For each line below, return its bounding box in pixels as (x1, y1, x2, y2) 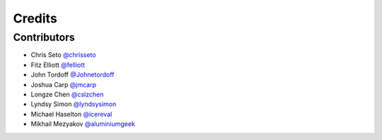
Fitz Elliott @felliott (30, 61, 86, 69)
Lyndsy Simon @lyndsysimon (30, 100, 117, 108)
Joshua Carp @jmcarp (30, 80, 97, 89)
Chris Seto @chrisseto (30, 51, 96, 59)
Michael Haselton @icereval (30, 110, 112, 118)
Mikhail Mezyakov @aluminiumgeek (30, 120, 136, 128)
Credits (13, 11, 58, 26)
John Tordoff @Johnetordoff (30, 70, 115, 79)
